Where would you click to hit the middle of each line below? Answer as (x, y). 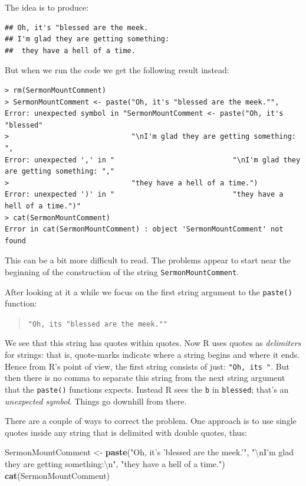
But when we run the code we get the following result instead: (117, 70)
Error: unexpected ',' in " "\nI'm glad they (153, 160)
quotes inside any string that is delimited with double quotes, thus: (126, 432)
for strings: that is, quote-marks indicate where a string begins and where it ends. (152, 355)
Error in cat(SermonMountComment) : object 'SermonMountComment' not (144, 229)
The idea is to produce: (47, 7)
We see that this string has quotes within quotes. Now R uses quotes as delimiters (153, 343)
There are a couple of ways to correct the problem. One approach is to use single (151, 421)
